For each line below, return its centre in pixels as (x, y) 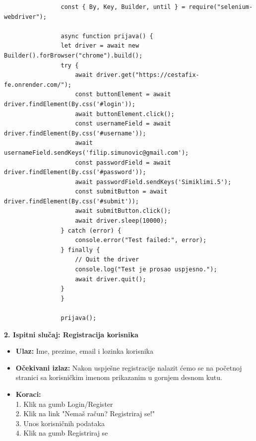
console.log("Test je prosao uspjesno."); (146, 270)
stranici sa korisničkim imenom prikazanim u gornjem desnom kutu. (119, 377)
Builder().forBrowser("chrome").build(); (73, 55)
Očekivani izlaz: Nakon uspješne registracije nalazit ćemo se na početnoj (129, 367)
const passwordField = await (123, 162)
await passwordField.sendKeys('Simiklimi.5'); (153, 182)
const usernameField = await (123, 124)
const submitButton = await (121, 192)
